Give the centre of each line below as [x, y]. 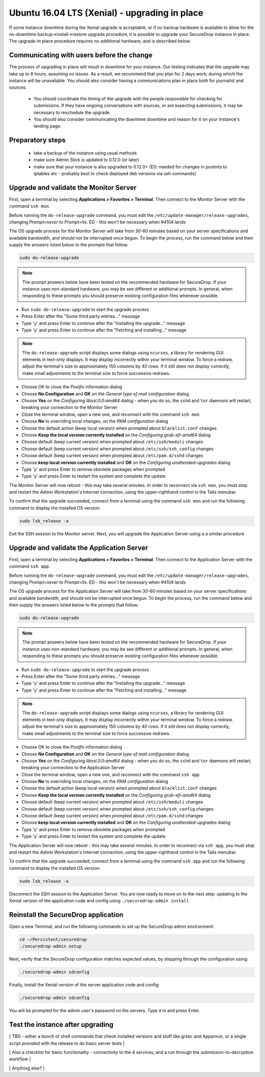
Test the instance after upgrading [61, 1025]
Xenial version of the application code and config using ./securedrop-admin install [99, 901]
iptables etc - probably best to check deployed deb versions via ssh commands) [115, 173]
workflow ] [20, 1059]
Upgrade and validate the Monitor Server [73, 187]
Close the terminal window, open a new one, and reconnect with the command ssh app [110, 774]
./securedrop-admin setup [51, 946]
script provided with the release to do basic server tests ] [67, 1043]
